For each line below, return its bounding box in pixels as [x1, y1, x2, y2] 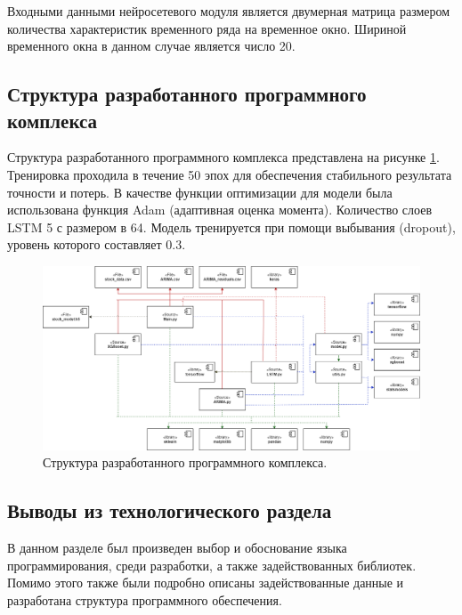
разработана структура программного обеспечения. [7, 590, 282, 609]
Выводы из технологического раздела [7, 497, 332, 524]
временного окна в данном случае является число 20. [7, 36, 296, 55]
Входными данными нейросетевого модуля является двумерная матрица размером [7, 2, 450, 20]
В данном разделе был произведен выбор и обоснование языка [7, 538, 347, 556]
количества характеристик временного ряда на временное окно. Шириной [7, 19, 407, 37]
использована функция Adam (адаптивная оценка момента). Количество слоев [7, 200, 433, 219]
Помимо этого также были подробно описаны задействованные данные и [7, 573, 404, 592]
